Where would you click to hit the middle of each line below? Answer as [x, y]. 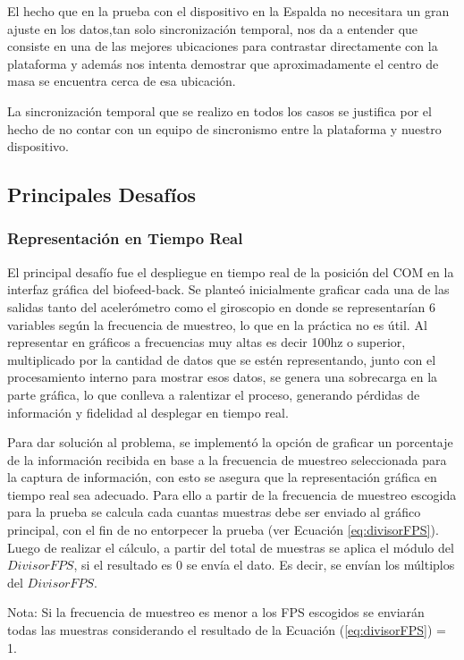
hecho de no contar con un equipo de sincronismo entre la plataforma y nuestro [224, 128]
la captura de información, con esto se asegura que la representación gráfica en [222, 477]
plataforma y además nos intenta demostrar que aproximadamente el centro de [223, 63]
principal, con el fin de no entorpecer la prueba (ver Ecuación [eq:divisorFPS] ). [223, 530]
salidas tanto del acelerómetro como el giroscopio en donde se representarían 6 [221, 306]
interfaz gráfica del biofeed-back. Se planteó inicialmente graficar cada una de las [228, 289]
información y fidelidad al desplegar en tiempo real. [148, 412]
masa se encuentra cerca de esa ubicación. [122, 81]
